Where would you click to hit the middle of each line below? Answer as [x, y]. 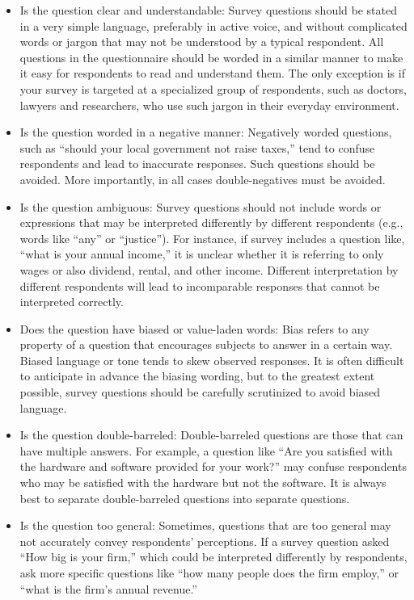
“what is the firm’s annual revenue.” [108, 588]
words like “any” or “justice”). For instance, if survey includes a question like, [212, 238]
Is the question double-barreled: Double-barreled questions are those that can [211, 435]
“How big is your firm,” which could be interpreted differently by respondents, [213, 557]
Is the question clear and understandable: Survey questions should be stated [208, 10]
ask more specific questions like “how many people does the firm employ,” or [209, 573]
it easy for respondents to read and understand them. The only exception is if [212, 73]
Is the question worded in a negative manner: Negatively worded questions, [206, 132]
